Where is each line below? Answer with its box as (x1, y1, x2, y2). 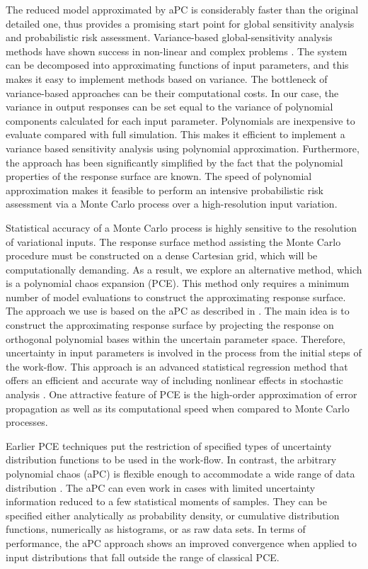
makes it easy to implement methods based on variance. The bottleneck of (6, 71, 328, 86)
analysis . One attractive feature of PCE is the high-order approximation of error (6, 387, 357, 402)
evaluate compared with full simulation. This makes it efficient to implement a (6, 127, 345, 142)
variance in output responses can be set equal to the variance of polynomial (6, 99, 333, 114)
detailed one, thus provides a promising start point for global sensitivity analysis (6, 16, 355, 30)
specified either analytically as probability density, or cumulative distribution (6, 507, 340, 522)
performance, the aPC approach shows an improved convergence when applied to (6, 535, 357, 550)
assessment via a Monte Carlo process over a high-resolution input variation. (6, 196, 338, 211)
